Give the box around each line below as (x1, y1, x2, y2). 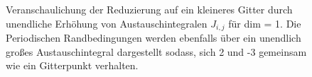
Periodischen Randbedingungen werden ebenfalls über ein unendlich (6, 30, 301, 45)
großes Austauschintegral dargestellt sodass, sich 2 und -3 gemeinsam (6, 44, 307, 59)
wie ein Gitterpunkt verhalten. (6, 58, 139, 73)
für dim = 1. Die (228, 16, 301, 30)
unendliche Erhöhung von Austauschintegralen (6, 16, 208, 30)
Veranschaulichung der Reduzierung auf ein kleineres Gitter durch (6, 2, 293, 16)
